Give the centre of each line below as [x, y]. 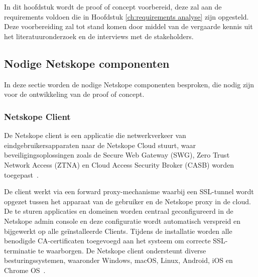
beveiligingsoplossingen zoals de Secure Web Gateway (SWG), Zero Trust [117, 155]
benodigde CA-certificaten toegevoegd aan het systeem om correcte [107, 241]
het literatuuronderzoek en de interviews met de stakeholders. [99, 36]
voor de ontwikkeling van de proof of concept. [74, 94]
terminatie [20, 250]
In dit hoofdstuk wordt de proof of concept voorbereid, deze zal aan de [113, 7]
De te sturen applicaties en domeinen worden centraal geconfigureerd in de [119, 211]
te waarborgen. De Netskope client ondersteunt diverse [122, 250]
